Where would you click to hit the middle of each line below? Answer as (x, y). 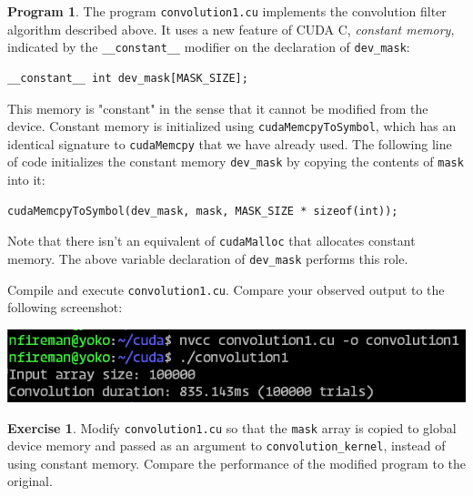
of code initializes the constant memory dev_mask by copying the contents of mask (236, 162)
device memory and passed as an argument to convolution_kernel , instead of (226, 445)
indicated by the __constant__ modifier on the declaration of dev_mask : (209, 47)
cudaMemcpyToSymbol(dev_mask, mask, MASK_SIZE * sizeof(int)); (203, 211)
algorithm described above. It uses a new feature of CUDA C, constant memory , (231, 29)
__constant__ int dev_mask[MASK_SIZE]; (128, 78)
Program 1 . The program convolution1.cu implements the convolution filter (227, 11)
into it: (26, 180)
